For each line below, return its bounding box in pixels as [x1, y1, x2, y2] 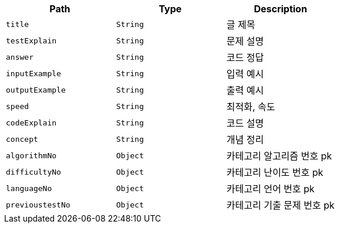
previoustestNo [6, 200, 71, 209]
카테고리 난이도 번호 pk [226, 166, 324, 178]
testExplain [6, 36, 57, 45]
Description [254, 3, 307, 15]
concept [6, 134, 38, 144]
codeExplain [6, 118, 57, 127]
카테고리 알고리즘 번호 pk [226, 150, 332, 162]
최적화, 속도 [226, 101, 276, 113]
